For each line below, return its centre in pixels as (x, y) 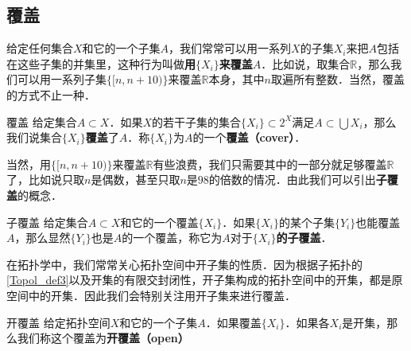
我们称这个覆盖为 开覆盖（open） (103, 338)
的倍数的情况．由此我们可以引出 (292, 179)
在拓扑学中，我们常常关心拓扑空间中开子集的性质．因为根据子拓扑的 (184, 264)
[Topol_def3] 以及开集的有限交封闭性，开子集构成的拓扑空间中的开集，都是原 (205, 280)
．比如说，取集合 (306, 63)
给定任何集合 (40, 48)
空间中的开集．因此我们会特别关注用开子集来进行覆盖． (151, 295)
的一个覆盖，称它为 (172, 238)
